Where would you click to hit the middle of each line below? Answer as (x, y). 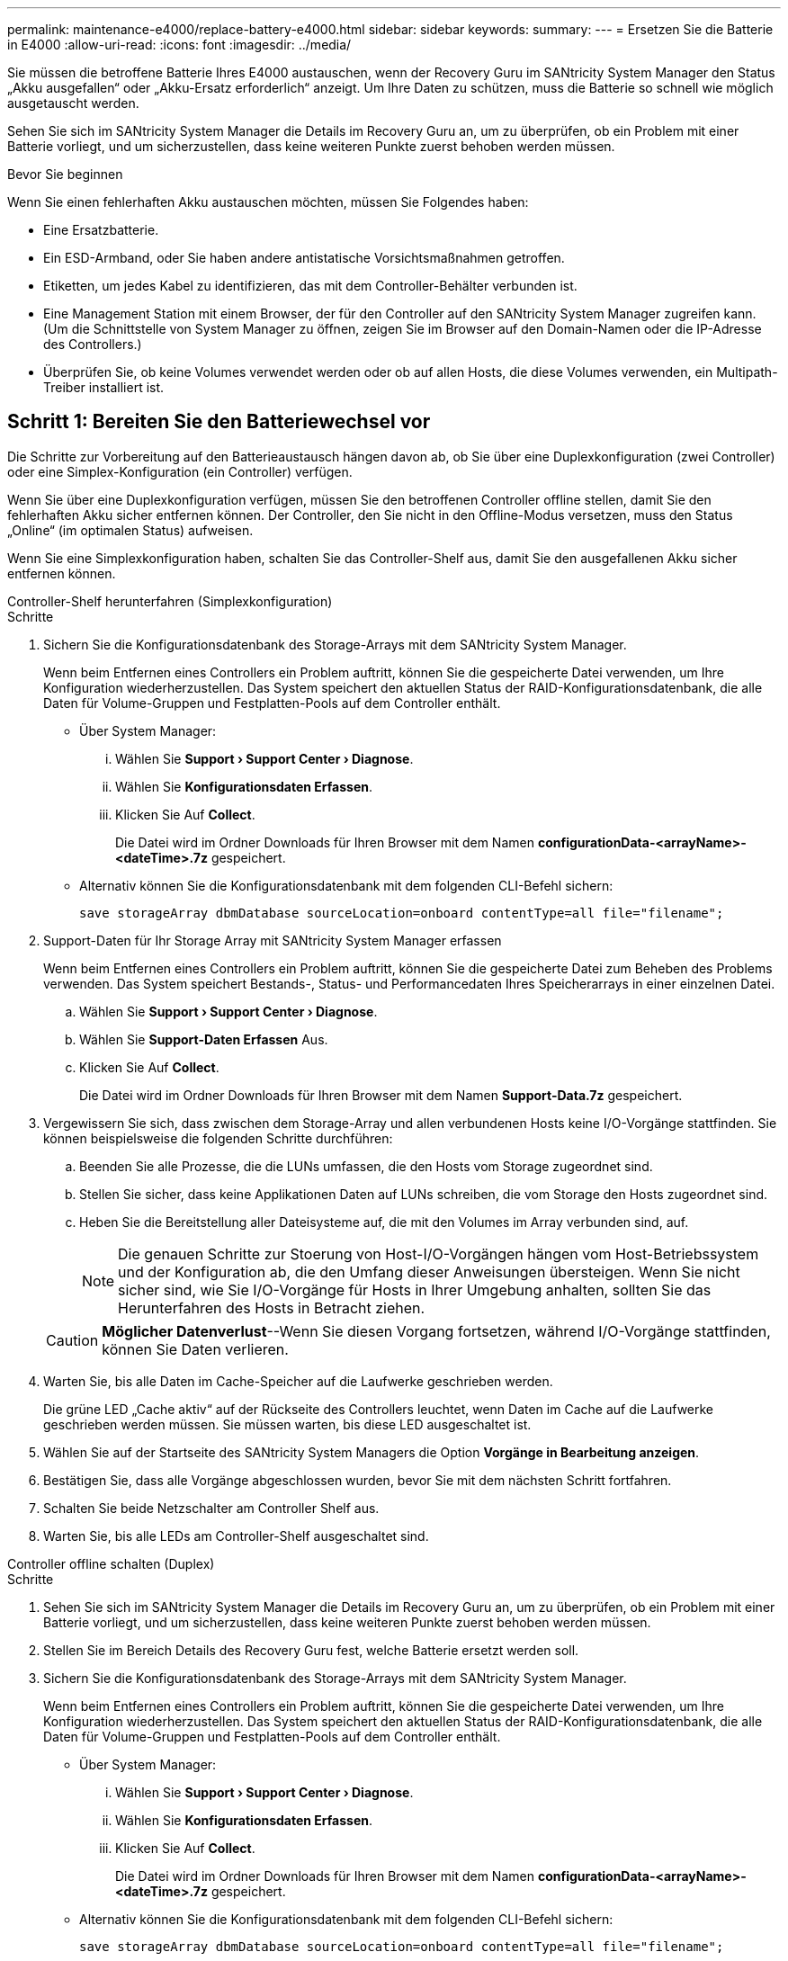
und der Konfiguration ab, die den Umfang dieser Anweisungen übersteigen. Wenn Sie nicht (429, 1272)
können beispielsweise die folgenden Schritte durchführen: (218, 1138)
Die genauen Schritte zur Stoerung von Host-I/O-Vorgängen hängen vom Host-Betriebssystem (439, 1254)
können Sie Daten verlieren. (195, 1349)
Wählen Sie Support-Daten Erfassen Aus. (204, 1039)
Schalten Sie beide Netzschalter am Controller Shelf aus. (211, 1508)
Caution (72, 1340)
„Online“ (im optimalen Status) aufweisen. (130, 530)
